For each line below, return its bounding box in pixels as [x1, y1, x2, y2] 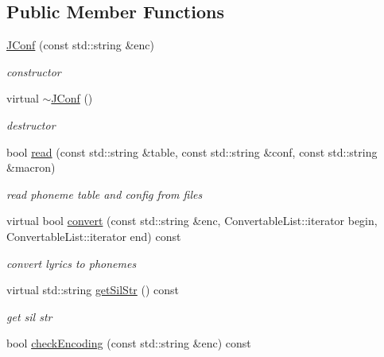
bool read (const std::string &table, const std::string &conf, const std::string [6, 143, 378, 160]
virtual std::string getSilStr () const [6, 281, 180, 298]
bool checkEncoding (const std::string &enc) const [6, 335, 251, 351]
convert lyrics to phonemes [6, 254, 137, 271]
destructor [6, 116, 56, 133]
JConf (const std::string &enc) [6, 37, 154, 53]
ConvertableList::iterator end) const [6, 227, 181, 244]
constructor [6, 63, 61, 80]
